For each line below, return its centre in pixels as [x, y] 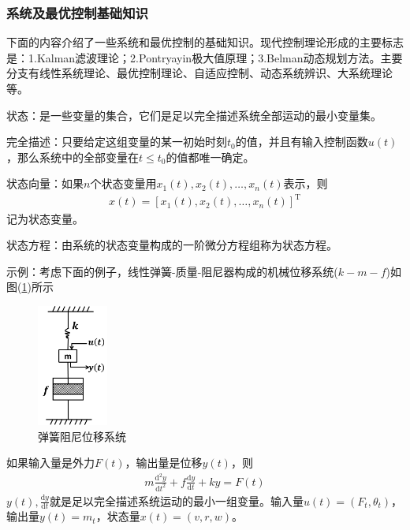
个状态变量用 [123, 183]
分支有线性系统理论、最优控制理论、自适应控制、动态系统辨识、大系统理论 [199, 73]
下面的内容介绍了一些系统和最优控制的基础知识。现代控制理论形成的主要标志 [205, 42]
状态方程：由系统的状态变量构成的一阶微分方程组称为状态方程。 [172, 245]
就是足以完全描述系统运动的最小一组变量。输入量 [176, 500]
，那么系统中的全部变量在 [73, 157]
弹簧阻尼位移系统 [82, 436]
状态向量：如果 [45, 183]
